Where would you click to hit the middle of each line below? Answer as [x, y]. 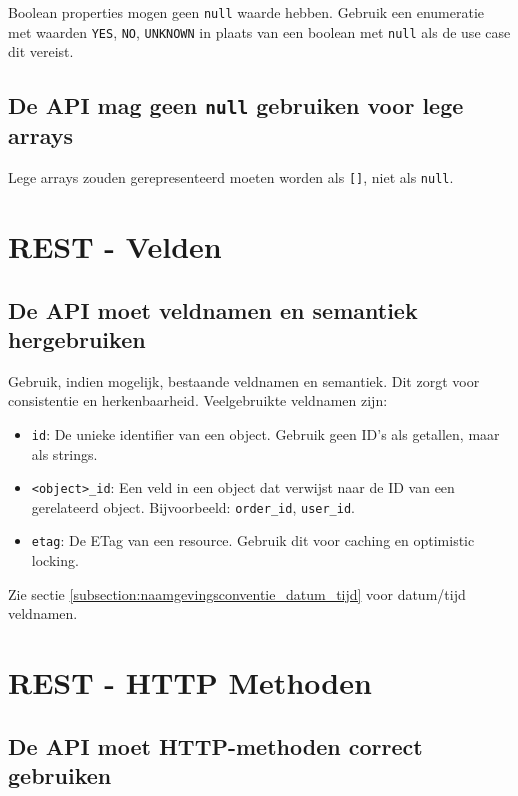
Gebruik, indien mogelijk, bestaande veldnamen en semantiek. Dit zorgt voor [244, 380]
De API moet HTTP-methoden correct [215, 745]
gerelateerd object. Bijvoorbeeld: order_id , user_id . [193, 506]
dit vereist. [41, 51]
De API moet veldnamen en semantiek [213, 309]
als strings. [64, 453]
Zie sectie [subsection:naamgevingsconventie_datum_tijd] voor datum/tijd [237, 593]
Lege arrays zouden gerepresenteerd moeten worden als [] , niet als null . [231, 177]
